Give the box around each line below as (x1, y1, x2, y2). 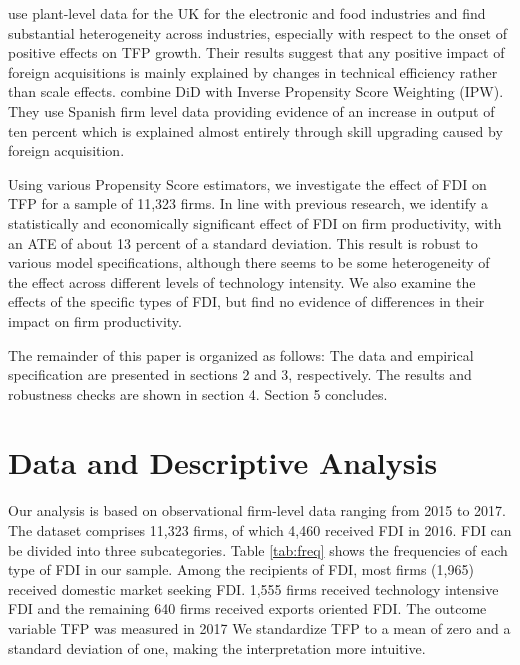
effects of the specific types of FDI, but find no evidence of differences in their (8, 291, 485, 312)
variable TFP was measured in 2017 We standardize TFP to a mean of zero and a (8, 617, 511, 638)
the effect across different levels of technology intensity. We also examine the (8, 271, 476, 292)
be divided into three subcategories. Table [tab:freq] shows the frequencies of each (8, 539, 508, 560)
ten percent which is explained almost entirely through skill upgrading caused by (8, 120, 503, 141)
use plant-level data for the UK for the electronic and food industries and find (8, 3, 486, 23)
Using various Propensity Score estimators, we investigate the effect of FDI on (8, 173, 487, 194)
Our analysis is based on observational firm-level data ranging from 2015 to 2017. (8, 500, 506, 521)
